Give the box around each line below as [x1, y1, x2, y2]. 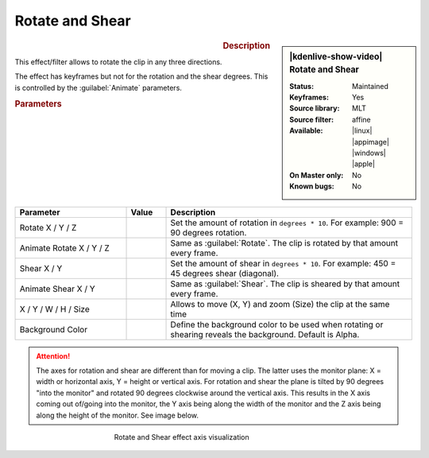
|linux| [352, 126, 373, 135]
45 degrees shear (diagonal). [170, 267, 280, 278]
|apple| [352, 159, 375, 169]
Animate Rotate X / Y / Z [19, 243, 110, 254]
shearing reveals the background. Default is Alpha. [170, 328, 360, 340]
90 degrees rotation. [170, 227, 247, 238]
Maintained [352, 81, 389, 91]
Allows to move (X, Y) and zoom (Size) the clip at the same [170, 298, 390, 309]
